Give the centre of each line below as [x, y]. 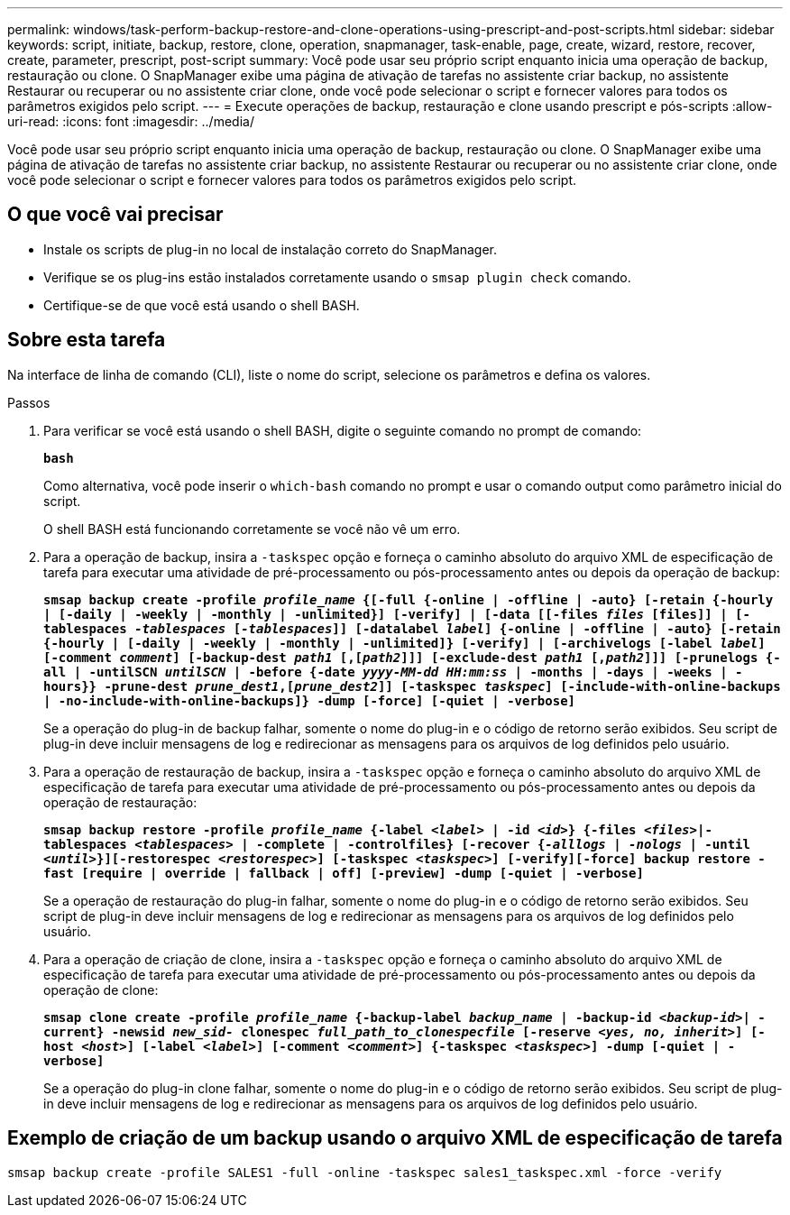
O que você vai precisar [115, 215]
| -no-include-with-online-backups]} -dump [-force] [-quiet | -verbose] [310, 700]
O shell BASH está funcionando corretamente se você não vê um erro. [252, 529]
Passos [29, 402]
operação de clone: [101, 989]
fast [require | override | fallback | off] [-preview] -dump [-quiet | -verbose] [344, 873]
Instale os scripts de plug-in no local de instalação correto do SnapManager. [271, 249]
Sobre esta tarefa [87, 340]
